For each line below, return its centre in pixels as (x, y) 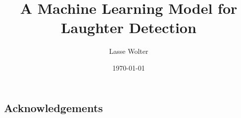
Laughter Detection (129, 27)
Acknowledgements (53, 107)
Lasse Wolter (129, 51)
